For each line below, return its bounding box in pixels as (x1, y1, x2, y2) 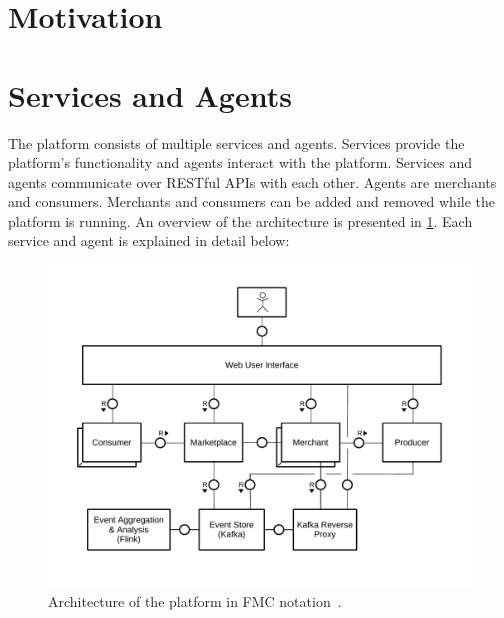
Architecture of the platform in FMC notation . (48, 590, 342, 611)
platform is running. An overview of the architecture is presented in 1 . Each (8, 210, 473, 231)
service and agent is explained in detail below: (8, 230, 290, 251)
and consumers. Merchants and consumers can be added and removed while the (8, 191, 496, 212)
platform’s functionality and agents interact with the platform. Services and (8, 152, 472, 173)
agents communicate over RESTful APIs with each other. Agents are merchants (8, 171, 497, 192)
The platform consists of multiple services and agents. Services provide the (8, 132, 465, 153)
